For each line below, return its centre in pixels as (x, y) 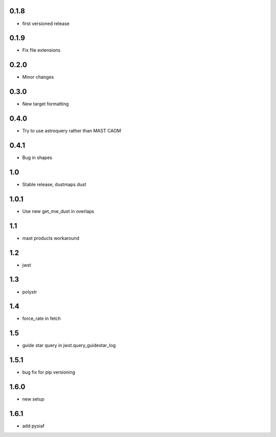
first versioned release (46, 24)
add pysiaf (33, 426)
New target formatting (45, 104)
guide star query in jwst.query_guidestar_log (69, 345)
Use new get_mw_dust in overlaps (58, 211)
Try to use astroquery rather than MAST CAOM (72, 131)
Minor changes (38, 77)
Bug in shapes (37, 158)
